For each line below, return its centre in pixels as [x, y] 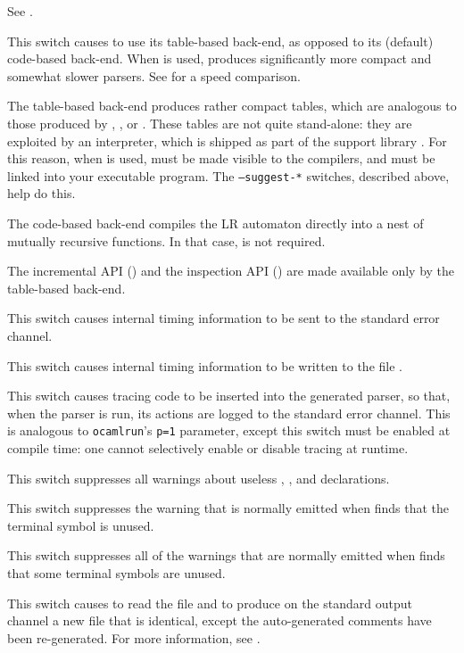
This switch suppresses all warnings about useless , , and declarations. [199, 478]
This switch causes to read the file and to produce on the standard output [210, 603]
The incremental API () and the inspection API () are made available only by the [231, 271]
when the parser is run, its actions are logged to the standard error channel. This [229, 413]
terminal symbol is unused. [81, 525]
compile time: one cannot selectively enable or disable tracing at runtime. [208, 448]
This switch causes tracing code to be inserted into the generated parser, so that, [229, 396]
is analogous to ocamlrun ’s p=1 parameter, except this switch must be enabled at [229, 430]
